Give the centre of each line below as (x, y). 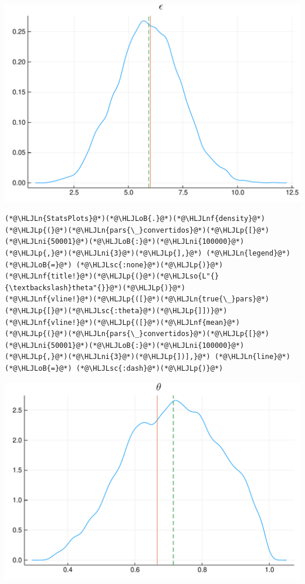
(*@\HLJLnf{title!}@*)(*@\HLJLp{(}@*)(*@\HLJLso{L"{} (112, 276)
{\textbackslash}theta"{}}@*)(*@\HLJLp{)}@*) (95, 288)
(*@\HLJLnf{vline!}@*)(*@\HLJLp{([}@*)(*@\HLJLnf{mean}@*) (122, 322)
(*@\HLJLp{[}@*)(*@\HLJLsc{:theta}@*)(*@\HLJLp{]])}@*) (116, 311)
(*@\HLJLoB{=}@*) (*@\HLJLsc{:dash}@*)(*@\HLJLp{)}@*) (114, 368)
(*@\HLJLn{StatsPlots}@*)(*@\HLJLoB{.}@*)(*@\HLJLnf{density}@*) (135, 219)
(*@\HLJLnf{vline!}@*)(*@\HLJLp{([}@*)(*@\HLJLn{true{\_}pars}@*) (137, 299)
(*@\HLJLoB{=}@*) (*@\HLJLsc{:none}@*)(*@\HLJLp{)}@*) (114, 265)
